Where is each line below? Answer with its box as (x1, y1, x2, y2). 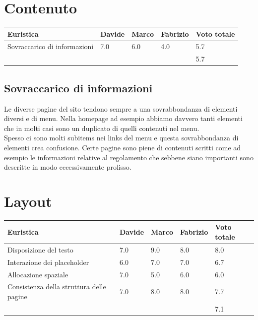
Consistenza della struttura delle (7, 281, 106, 292)
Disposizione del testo (7, 244, 73, 255)
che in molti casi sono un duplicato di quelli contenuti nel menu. (4, 123, 199, 133)
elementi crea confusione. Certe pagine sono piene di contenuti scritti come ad (4, 142, 241, 152)
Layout (4, 191, 52, 211)
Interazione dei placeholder (7, 256, 89, 267)
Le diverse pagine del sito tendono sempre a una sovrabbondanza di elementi (4, 103, 238, 114)
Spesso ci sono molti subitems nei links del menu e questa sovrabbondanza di (4, 132, 239, 143)
